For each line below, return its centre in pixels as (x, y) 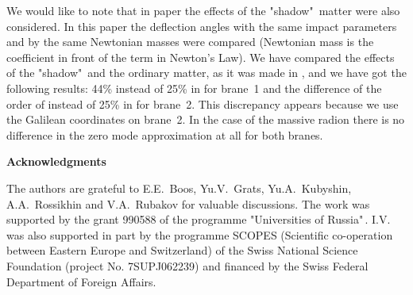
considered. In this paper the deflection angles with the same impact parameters (202, 26)
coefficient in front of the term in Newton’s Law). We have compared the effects (201, 57)
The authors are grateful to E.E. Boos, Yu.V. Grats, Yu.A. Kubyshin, (179, 188)
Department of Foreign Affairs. (81, 281)
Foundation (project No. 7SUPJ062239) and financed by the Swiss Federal (187, 265)
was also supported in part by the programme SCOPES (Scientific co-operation (200, 234)
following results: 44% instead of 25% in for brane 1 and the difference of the (194, 88)
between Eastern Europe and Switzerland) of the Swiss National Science (182, 250)
